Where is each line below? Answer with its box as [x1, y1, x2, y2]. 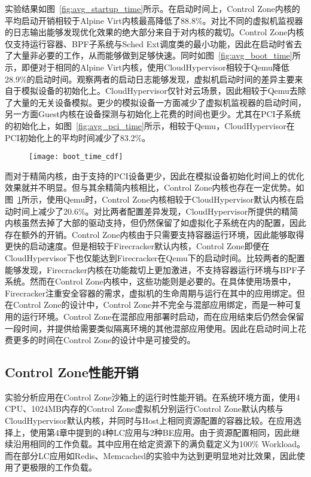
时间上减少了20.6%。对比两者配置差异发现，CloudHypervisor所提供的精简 [13, 204, 298, 217]
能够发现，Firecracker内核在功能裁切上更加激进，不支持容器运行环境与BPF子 [5, 263, 306, 276]
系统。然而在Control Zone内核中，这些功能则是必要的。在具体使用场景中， [5, 275, 296, 288]
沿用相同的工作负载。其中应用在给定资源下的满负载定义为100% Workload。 [13, 438, 306, 450]
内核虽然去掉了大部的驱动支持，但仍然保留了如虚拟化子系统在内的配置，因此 [5, 216, 306, 229]
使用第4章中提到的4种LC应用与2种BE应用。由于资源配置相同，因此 [29, 426, 292, 438]
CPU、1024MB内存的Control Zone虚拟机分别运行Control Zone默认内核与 [5, 402, 283, 415]
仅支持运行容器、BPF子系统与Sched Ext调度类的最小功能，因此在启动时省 [5, 37, 294, 50]
